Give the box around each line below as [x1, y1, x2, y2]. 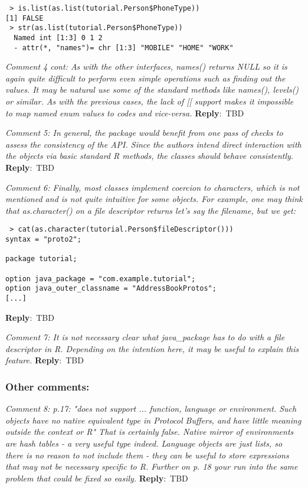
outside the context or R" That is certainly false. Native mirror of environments [5, 425, 294, 438]
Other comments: [5, 379, 90, 393]
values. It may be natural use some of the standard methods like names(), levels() [5, 83, 299, 96]
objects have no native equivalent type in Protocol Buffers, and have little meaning [5, 414, 302, 426]
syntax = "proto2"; [5, 235, 81, 244]
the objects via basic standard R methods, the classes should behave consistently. [5, 149, 294, 162]
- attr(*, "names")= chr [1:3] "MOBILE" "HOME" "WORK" [14, 43, 234, 52]
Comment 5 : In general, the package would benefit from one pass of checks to [5, 126, 283, 139]
